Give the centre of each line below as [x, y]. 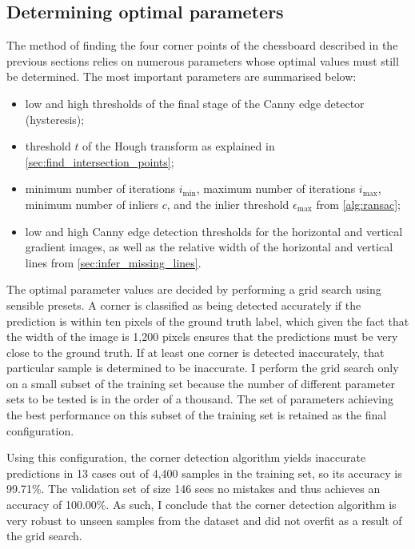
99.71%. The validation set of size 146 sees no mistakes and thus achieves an [194, 489]
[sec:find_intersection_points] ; [100, 161]
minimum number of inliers [92, 204]
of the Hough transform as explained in [179, 146]
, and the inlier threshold [228, 204]
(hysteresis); [55, 119]
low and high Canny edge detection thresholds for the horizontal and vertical [214, 231]
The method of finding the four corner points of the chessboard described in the [202, 45]
